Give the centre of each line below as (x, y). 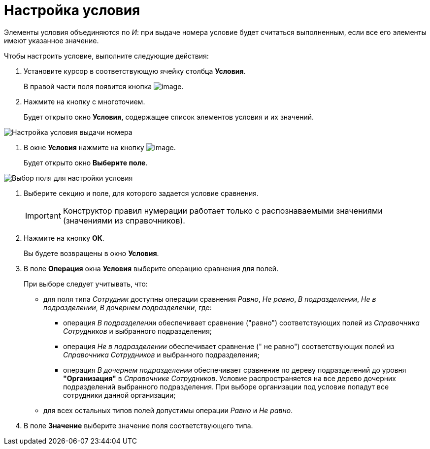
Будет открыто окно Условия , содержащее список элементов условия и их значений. (169, 117)
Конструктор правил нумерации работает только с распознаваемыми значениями (223, 210)
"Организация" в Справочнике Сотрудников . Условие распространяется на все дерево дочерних (230, 378)
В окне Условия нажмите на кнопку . (100, 147)
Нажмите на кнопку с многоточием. (84, 101)
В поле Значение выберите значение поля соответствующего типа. (138, 425)
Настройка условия (72, 10)
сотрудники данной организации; (119, 395)
